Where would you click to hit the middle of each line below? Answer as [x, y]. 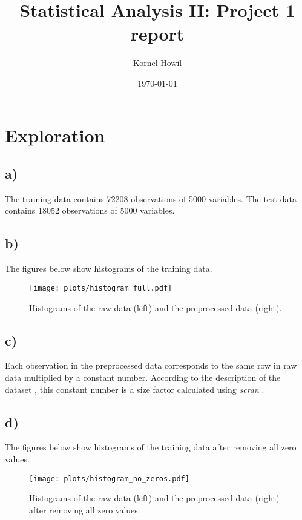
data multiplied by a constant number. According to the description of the [143, 377]
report [157, 34]
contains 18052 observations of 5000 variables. [90, 210]
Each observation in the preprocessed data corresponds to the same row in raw [151, 365]
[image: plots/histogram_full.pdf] [101, 288]
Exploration [55, 135]
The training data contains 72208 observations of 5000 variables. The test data [151, 198]
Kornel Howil [157, 63]
